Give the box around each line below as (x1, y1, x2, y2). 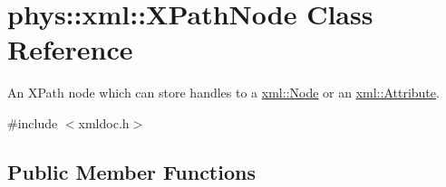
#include (7, 113, 58, 132)
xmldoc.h (78, 113, 130, 132)
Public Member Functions (7, 157, 256, 185)
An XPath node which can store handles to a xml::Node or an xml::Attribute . (7, 83, 440, 102)
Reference (7, 31, 133, 68)
